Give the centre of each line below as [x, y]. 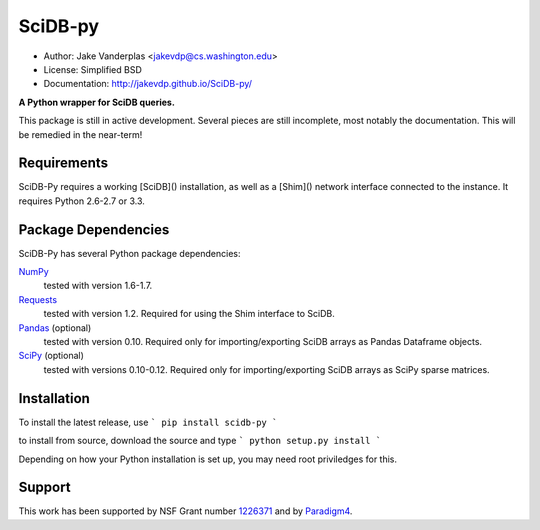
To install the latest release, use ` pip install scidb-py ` [148, 422]
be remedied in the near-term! [80, 134]
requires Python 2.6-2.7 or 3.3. [81, 201]
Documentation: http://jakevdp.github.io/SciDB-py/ [148, 84]
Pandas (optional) [55, 327]
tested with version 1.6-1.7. [98, 286]
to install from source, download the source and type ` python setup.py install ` [200, 441]
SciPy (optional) [51, 356]
